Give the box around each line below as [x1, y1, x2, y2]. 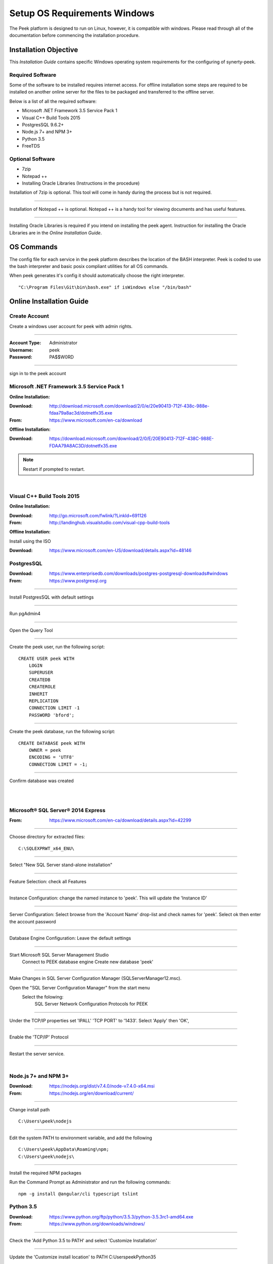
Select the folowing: [22, 994, 64, 1000]
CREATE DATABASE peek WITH [18, 740, 85, 746]
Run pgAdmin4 [9, 611, 40, 617]
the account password [9, 918, 56, 925]
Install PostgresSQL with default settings [9, 594, 94, 600]
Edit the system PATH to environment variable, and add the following [9, 1135, 153, 1141]
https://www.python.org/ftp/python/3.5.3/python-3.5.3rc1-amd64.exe [49, 1213, 194, 1220]
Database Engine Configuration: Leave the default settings [9, 935, 131, 941]
